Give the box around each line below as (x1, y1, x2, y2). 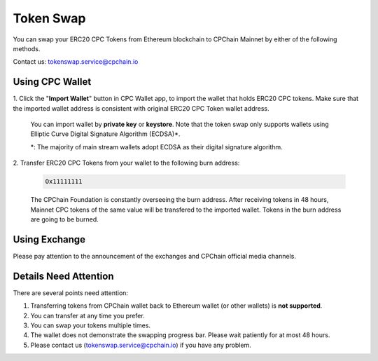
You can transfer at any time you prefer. (30, 311, 145, 320)
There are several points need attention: (13, 288, 129, 297)
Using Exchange (13, 233, 86, 245)
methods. (13, 44, 41, 53)
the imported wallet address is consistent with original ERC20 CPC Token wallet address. (13, 104, 269, 112)
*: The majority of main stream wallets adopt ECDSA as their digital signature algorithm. (30, 142, 283, 151)
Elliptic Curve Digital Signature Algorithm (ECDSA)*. (30, 130, 181, 138)
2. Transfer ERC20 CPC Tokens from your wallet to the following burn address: (13, 158, 240, 168)
